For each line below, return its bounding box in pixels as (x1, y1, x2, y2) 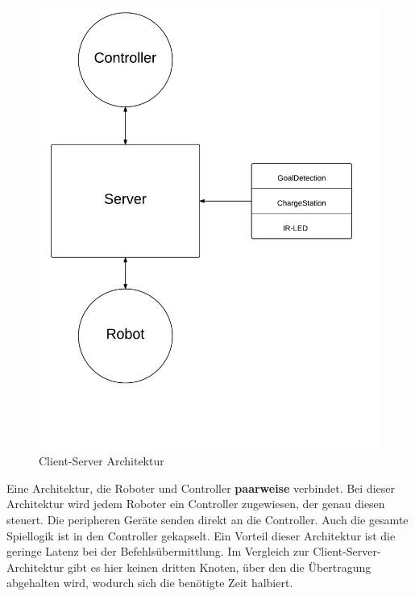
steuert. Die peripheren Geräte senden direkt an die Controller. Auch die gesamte (6, 511, 409, 527)
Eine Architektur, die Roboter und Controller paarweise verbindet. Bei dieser (6, 479, 395, 496)
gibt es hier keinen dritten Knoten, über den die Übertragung (67, 558, 371, 575)
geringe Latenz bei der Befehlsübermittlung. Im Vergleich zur (6, 543, 309, 560)
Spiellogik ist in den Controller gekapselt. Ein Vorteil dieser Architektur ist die (6, 527, 396, 544)
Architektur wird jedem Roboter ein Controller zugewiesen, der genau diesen (6, 495, 385, 512)
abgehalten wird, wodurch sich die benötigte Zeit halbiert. (6, 574, 293, 591)
